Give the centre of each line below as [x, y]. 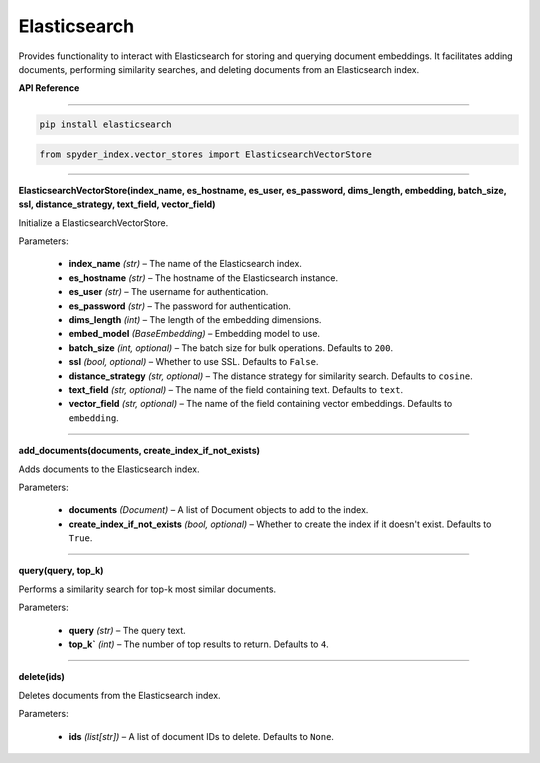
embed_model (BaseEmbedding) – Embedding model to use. [194, 334]
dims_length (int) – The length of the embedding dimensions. [195, 319]
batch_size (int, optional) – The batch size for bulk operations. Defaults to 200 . [231, 347]
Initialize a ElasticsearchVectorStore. [93, 222]
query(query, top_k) [61, 571]
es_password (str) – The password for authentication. [180, 306]
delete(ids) [41, 677]
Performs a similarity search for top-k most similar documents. [147, 589]
